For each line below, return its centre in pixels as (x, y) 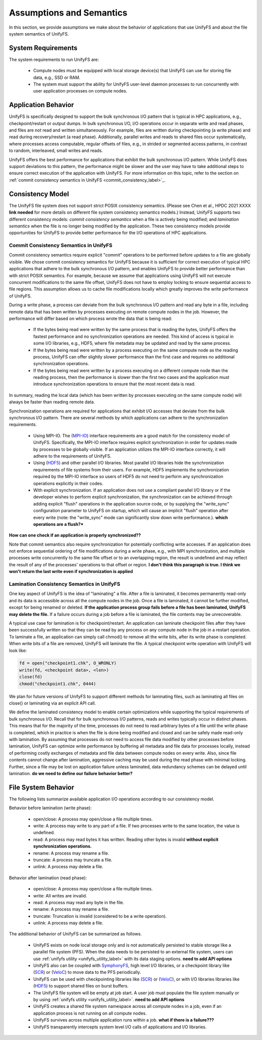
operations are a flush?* (58, 524)
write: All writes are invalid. (60, 895)
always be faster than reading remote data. (52, 402)
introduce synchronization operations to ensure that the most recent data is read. (115, 384)
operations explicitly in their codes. (68, 483)
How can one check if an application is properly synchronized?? (75, 535)
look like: (18, 650)
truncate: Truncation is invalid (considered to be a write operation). (100, 916)
